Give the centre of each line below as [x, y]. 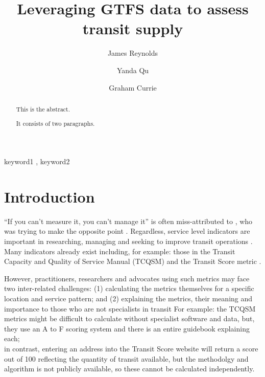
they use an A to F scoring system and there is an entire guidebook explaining [127, 328]
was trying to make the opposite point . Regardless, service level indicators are [127, 231]
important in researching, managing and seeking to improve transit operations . [128, 241]
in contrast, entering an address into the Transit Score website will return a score [131, 348]
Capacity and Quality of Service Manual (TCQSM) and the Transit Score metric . [133, 261]
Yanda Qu [133, 70]
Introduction [50, 196]
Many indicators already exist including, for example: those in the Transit [120, 251]
